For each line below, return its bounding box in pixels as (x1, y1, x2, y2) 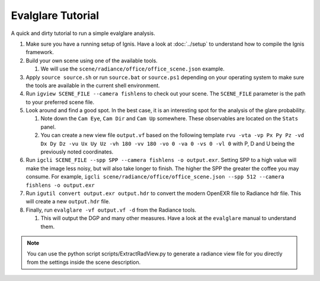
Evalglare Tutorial (11, 9, 100, 22)
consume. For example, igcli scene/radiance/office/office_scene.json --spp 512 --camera (25, 173, 284, 180)
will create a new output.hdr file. (25, 198, 111, 205)
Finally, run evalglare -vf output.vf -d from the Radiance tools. (25, 206, 197, 213)
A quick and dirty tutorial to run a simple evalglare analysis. (11, 30, 155, 37)
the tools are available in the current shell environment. (25, 82, 160, 89)
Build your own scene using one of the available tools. (25, 57, 158, 64)
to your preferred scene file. (25, 98, 95, 106)
